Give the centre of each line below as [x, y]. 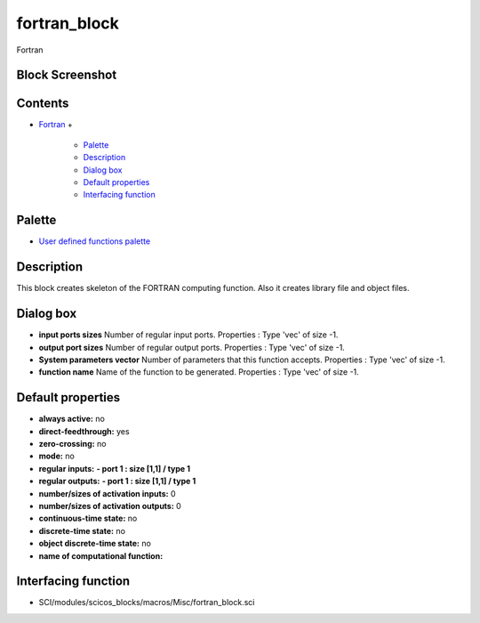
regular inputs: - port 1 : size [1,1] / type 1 [115, 468]
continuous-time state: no [88, 518]
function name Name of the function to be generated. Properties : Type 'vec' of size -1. [199, 372]
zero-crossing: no [72, 444]
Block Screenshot [67, 75]
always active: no [72, 419]
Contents [43, 104]
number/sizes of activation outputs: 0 [110, 506]
